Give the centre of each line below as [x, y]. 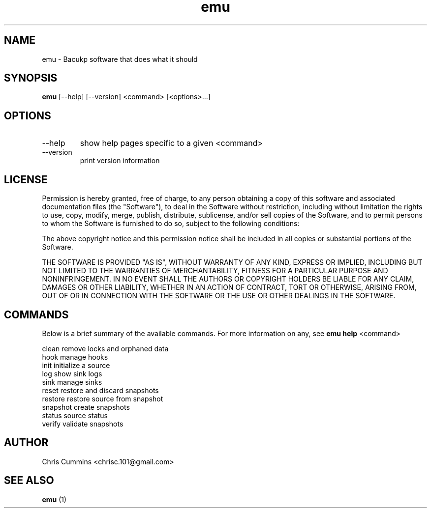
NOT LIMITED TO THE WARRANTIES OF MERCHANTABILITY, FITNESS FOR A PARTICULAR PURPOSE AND [215, 271]
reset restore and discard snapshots [100, 390]
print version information [120, 161]
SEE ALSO [29, 481]
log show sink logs [72, 373]
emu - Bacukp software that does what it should [120, 59]
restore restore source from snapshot [103, 398]
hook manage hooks [75, 357]
